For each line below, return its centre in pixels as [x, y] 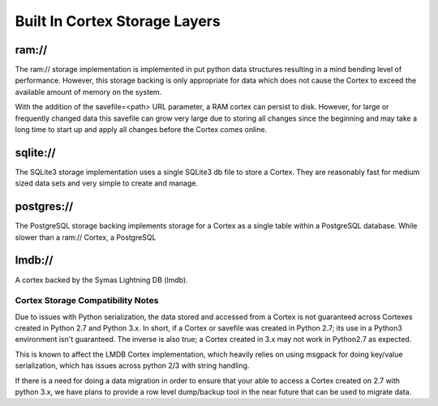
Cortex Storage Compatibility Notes [87, 301]
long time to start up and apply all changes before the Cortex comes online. [141, 130]
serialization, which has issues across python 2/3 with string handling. [132, 365]
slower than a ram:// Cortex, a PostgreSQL [86, 237]
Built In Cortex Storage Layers [118, 21]
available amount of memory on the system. [88, 92]
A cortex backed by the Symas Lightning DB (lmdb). [101, 280]
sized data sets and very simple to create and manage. [107, 183]
